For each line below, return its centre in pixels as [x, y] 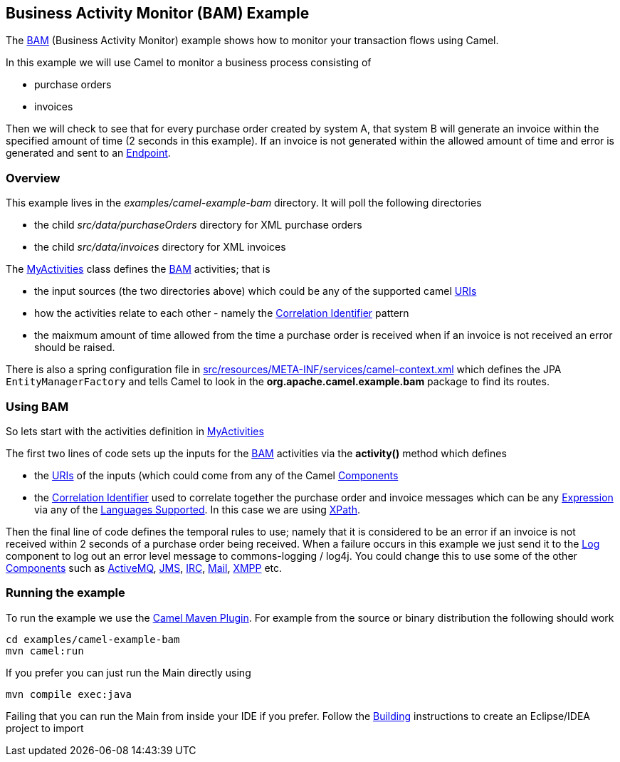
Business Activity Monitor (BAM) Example [158, 13]
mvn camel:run [45, 651]
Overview [33, 178]
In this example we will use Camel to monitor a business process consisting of [189, 63]
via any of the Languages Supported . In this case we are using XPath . [198, 509]
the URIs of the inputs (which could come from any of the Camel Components [216, 475]
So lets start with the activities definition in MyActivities [135, 431]
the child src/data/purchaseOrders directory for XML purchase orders [198, 225]
